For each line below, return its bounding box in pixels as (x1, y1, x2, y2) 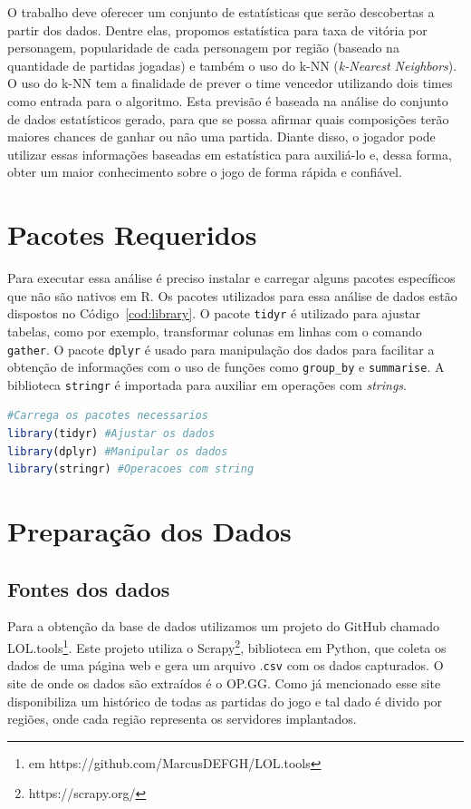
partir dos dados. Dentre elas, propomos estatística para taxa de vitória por (7, 20, 428, 39)
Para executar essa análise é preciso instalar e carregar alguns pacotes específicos (7, 268, 456, 288)
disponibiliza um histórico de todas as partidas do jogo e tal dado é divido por (7, 691, 443, 710)
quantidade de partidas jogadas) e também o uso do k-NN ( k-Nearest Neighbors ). (7, 55, 457, 74)
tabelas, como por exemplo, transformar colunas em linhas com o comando (7, 321, 422, 340)
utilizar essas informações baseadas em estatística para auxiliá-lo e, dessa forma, (7, 144, 452, 163)
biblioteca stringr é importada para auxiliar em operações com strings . (7, 375, 407, 394)
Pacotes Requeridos (7, 216, 257, 253)
